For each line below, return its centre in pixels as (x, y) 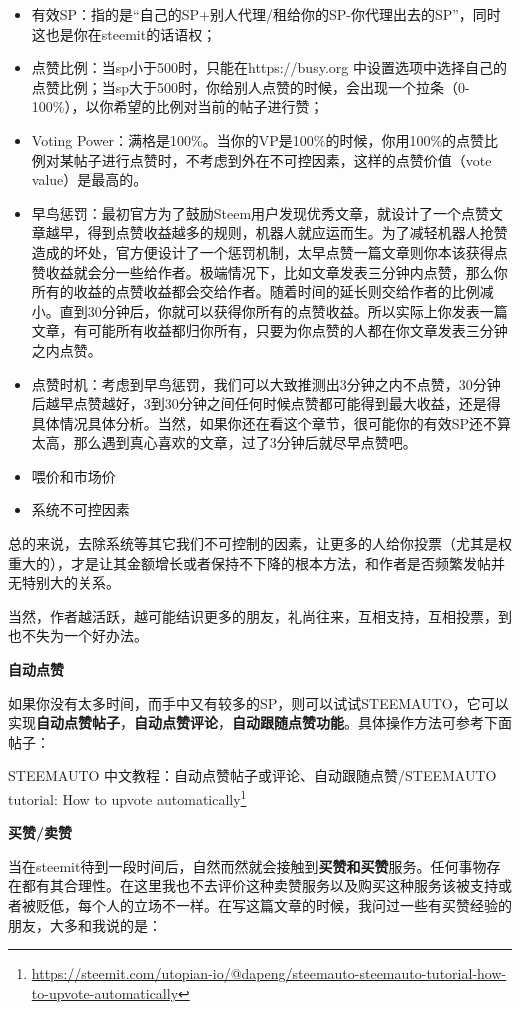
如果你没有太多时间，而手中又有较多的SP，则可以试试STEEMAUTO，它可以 (258, 702)
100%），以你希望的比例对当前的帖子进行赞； (177, 106)
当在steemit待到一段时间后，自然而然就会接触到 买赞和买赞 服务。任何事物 (247, 865)
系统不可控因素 (80, 509)
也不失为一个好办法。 (78, 635)
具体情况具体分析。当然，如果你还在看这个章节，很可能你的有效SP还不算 (271, 422)
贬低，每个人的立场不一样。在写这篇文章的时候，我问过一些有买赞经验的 (273, 905)
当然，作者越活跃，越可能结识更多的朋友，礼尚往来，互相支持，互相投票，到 (260, 615)
